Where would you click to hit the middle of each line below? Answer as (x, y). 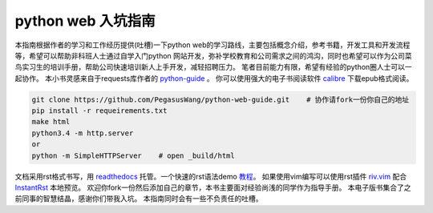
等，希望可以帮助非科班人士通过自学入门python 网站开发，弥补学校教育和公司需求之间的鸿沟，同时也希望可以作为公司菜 (213, 55)
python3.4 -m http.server (83, 133)
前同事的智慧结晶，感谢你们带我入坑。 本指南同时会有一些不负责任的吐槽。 (139, 199)
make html (51, 122)
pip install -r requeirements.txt (99, 111)
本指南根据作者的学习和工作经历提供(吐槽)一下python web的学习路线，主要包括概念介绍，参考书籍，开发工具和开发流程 (212, 45)
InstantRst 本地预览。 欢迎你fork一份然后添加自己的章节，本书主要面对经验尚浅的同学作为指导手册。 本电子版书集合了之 (213, 187)
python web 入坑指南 (85, 21)
